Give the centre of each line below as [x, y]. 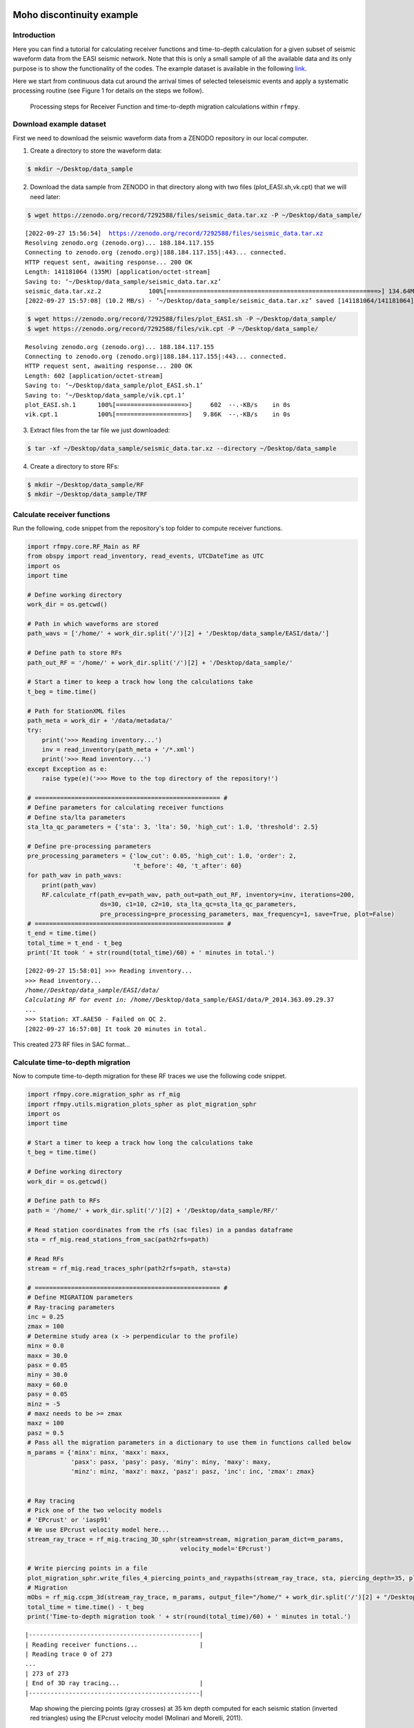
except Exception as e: [68, 769]
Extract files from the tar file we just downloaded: [100, 430]
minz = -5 [44, 1404]
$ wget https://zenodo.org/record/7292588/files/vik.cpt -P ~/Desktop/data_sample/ [173, 329]
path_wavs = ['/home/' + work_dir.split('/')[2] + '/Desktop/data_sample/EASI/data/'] [178, 633]
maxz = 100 [46, 1423]
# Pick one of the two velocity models [95, 1510]
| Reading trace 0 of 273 [69, 1654]
